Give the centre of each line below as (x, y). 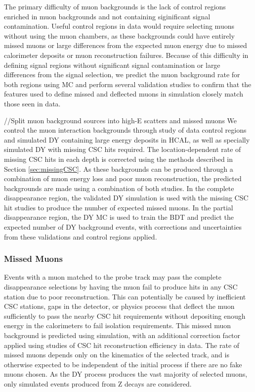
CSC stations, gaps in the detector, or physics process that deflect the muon (119, 306)
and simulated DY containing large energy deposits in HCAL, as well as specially (127, 139)
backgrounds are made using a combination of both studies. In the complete (119, 188)
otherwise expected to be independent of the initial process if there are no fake (123, 364)
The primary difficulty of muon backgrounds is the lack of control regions (115, 6)
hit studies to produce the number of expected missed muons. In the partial (119, 207)
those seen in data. (32, 103)
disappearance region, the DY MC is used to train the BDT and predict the (119, 217)
